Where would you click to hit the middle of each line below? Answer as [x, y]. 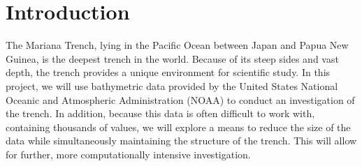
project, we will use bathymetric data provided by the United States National [172, 85]
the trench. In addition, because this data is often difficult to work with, [160, 113]
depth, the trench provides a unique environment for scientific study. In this [168, 72]
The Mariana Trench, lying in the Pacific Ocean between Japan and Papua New [177, 45]
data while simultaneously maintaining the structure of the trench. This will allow [181, 141]
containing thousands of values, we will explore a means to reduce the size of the [178, 127]
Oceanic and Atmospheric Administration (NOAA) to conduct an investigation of [180, 99]
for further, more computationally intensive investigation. [128, 154]
